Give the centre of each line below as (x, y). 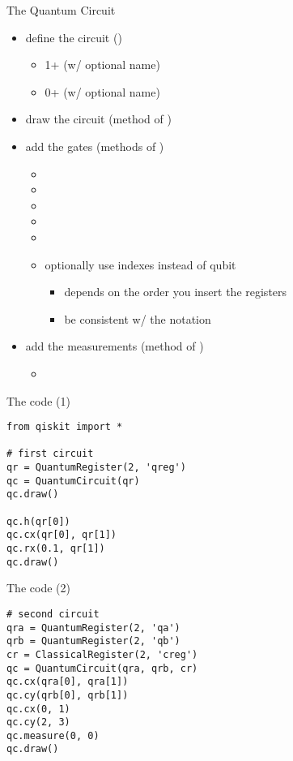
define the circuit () (74, 37)
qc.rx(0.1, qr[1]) (56, 548)
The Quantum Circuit (61, 10)
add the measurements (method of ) (115, 346)
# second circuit (53, 614)
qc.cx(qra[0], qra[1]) (68, 682)
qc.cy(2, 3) (38, 722)
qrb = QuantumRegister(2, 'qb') (93, 641)
